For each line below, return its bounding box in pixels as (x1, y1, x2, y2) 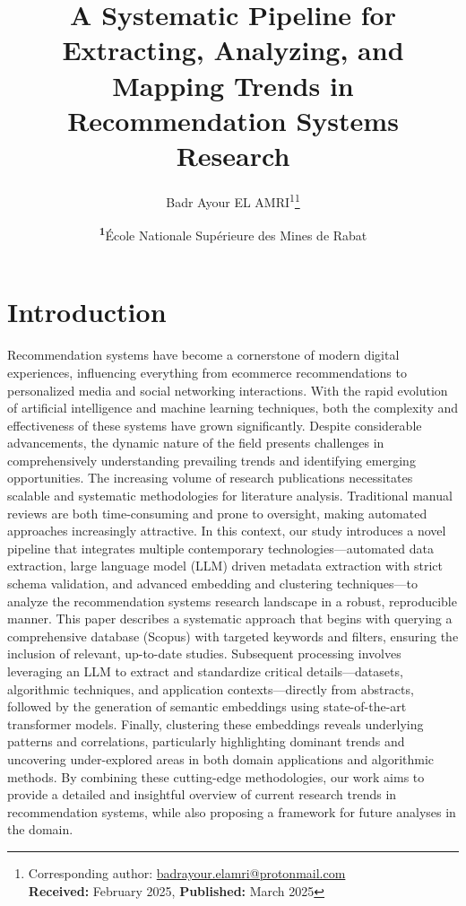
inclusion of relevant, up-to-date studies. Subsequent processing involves (7, 644, 401, 663)
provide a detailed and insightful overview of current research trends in (7, 785, 397, 804)
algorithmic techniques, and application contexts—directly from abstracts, (7, 679, 414, 698)
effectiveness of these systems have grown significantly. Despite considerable (7, 415, 422, 434)
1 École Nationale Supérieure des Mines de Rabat (99, 223, 367, 244)
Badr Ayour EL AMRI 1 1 (166, 189, 300, 211)
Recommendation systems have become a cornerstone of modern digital (7, 345, 400, 364)
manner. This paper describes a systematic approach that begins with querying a (7, 609, 453, 628)
